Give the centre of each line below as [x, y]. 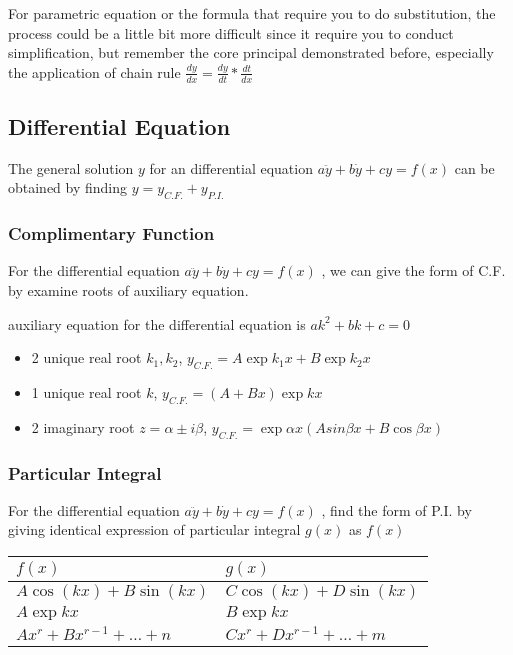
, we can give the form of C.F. [413, 270]
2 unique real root [86, 357]
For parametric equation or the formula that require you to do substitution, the [252, 13]
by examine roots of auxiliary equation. [128, 290]
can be [474, 167]
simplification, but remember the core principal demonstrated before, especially [251, 52]
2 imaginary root [83, 426]
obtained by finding [68, 187]
